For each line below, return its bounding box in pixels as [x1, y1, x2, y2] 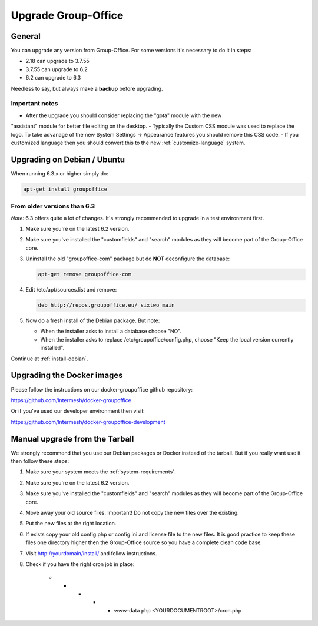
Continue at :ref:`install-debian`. [11, 355, 88, 362]
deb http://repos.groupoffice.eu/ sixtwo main [38, 302, 175, 309]
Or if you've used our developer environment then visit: [11, 408, 145, 415]
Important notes [11, 100, 58, 108]
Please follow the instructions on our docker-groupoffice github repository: [11, 386, 193, 393]
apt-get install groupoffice [23, 186, 108, 193]
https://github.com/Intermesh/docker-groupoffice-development [11, 418, 165, 425]
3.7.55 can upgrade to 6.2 [25, 65, 88, 73]
